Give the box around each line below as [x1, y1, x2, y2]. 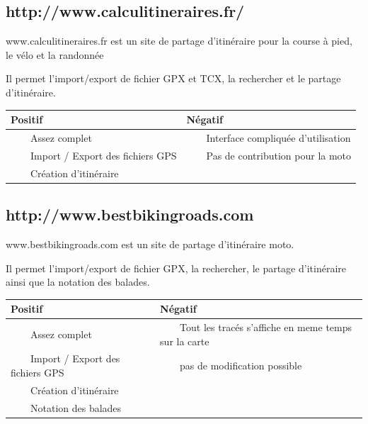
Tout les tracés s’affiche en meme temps [180, 320, 352, 335]
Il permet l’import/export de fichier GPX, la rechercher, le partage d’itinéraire [6, 260, 346, 275]
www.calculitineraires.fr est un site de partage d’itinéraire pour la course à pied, [6, 33, 352, 48]
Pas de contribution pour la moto [206, 147, 352, 162]
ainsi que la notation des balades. [6, 274, 150, 289]
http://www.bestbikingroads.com [6, 203, 254, 225]
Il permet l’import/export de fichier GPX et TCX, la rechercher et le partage [6, 71, 341, 86]
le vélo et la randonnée [6, 47, 104, 62]
